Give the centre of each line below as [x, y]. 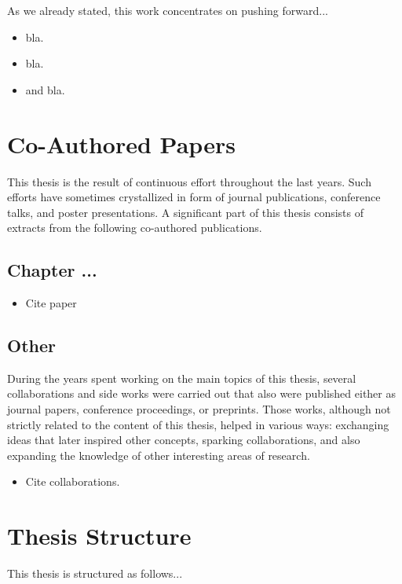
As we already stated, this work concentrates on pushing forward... [168, 10]
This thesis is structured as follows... [95, 573]
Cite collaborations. [73, 481]
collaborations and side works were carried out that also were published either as [201, 393]
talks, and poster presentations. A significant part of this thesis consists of [186, 212]
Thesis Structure [99, 536]
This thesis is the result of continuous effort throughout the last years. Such [189, 181]
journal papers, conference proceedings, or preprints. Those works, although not [199, 409]
